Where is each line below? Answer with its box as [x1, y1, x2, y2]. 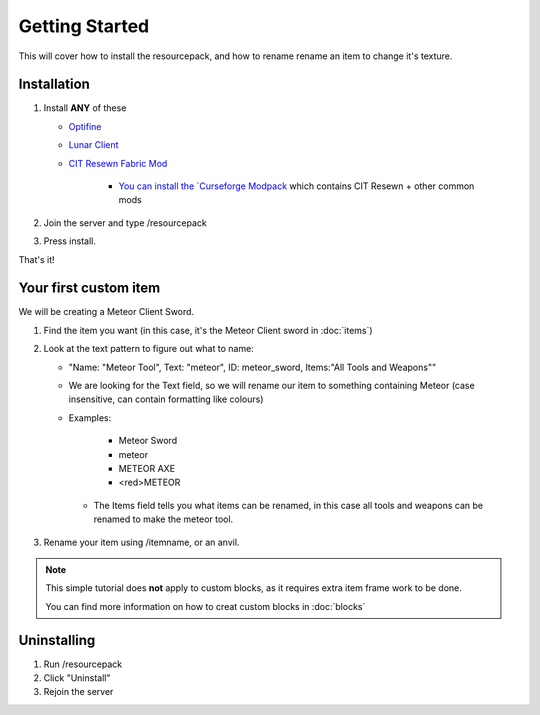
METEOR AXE [118, 463, 175, 474]
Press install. [43, 235, 97, 247]
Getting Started [18, 15, 150, 37]
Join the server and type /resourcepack [43, 216, 207, 229]
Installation [18, 76, 90, 93]
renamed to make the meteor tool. [93, 513, 234, 525]
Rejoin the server [43, 686, 114, 698]
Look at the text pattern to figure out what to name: [43, 343, 254, 355]
